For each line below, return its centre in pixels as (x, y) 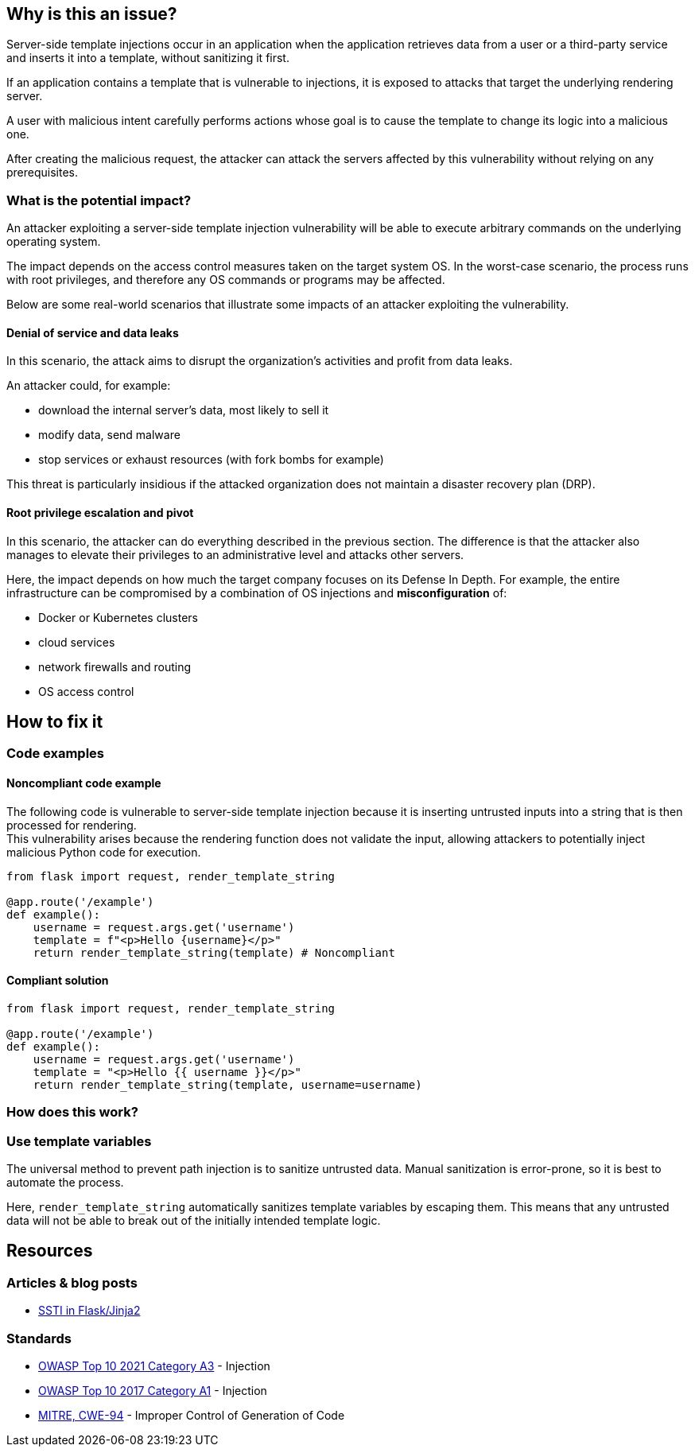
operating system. (54, 242)
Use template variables (79, 1141)
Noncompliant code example (84, 783)
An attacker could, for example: (89, 386)
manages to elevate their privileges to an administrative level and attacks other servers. (235, 554)
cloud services (77, 642)
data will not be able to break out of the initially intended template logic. (194, 1221)
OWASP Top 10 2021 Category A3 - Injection (154, 1366)
